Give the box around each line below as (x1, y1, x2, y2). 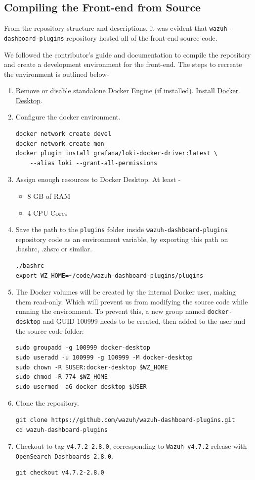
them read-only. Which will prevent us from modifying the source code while (15, 296, 248, 306)
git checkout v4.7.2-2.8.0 (15, 469, 104, 477)
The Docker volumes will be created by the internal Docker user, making (15, 287, 236, 297)
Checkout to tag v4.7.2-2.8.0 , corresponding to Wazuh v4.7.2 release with (15, 441, 247, 451)
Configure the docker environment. (15, 112, 121, 122)
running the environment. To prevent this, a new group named (15, 306, 206, 316)
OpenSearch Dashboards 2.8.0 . (15, 450, 113, 461)
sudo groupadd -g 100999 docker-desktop (15, 344, 150, 352)
